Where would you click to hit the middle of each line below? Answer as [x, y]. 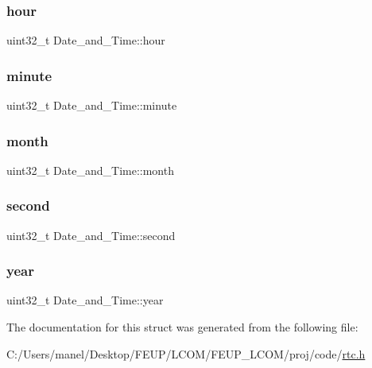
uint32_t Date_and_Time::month [90, 170]
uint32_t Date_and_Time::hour [86, 40]
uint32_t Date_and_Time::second [91, 235]
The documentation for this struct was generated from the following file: [182, 327]
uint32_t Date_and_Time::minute [92, 105]
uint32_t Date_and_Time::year [85, 300]
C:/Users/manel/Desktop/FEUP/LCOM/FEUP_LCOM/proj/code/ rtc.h [186, 353]
